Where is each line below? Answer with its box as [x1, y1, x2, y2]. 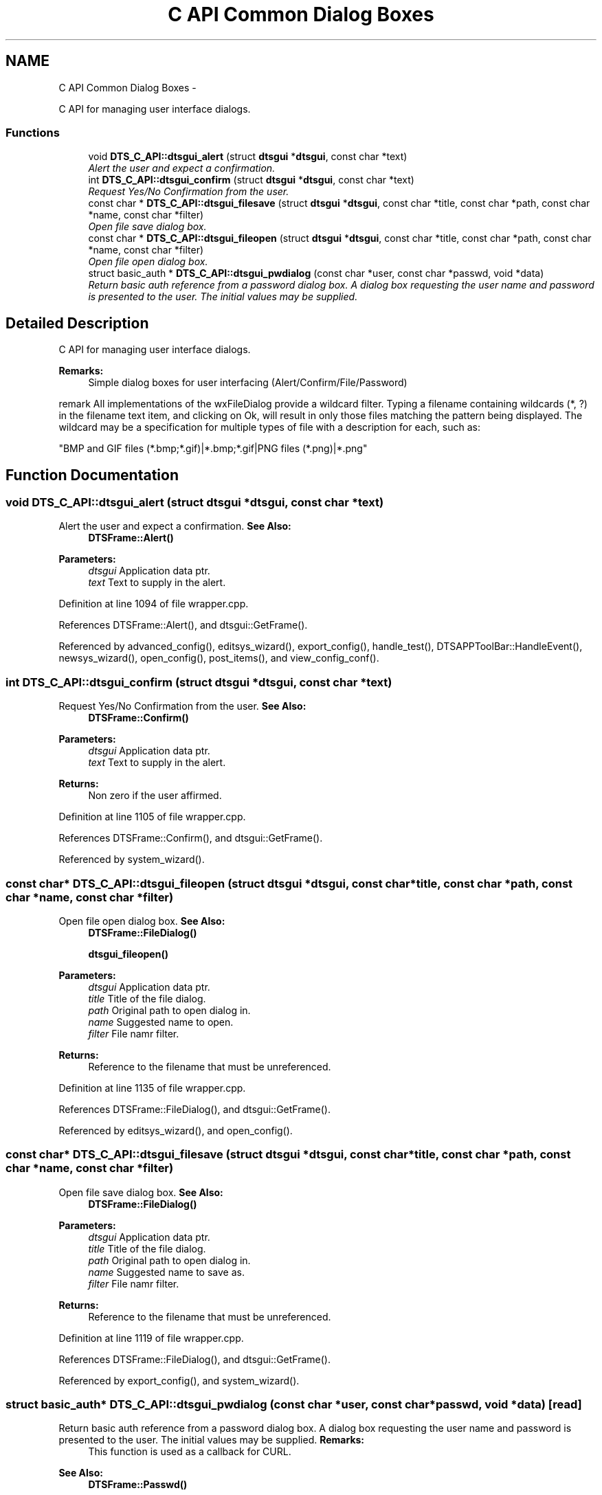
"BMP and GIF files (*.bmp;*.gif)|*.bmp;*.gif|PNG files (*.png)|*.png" [58, 442, 368, 455]
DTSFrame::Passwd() [88, 1479, 188, 1491]
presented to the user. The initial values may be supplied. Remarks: [58, 1434, 365, 1446]
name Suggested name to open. [88, 1015, 234, 1028]
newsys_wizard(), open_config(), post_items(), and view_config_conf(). [58, 652, 379, 664]
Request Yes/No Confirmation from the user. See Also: [58, 700, 306, 712]
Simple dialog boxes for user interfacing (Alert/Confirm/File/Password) [88, 376, 408, 389]
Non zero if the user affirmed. [88, 789, 222, 802]
